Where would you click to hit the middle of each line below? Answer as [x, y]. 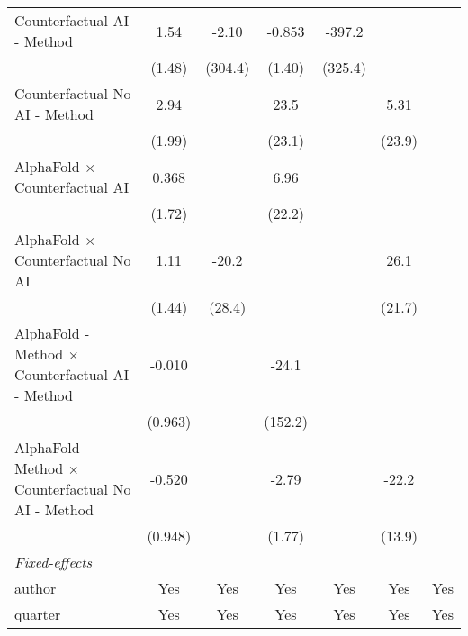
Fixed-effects [54, 562]
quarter [38, 614]
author [36, 588]
